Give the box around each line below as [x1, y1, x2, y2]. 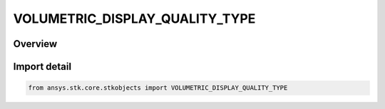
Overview [13, 38, 58, 50]
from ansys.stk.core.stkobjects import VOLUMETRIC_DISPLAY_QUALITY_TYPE [28, 84, 288, 92]
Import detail [13, 61, 71, 73]
